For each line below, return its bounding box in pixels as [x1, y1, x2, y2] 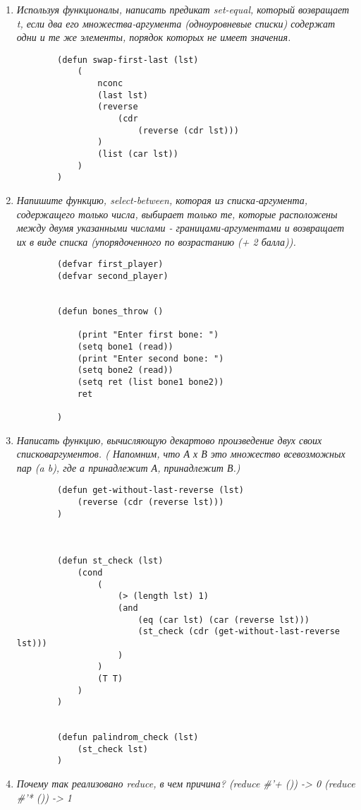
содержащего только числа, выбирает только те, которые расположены [16, 206, 338, 221]
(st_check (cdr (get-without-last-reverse [137, 626, 340, 637]
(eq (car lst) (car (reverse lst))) [137, 614, 310, 625]
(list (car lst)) [97, 149, 178, 160]
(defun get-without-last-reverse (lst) [57, 485, 244, 496]
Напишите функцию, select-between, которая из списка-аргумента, [16, 193, 307, 207]
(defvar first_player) [57, 259, 164, 270]
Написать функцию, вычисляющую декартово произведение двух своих [16, 432, 322, 447]
